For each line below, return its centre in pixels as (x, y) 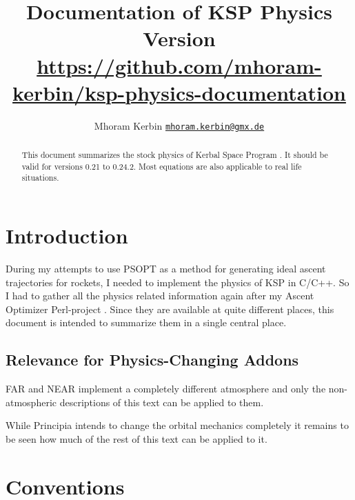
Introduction (67, 236)
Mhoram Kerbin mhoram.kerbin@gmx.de (179, 125)
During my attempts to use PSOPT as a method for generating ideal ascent (166, 269)
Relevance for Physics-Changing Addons (152, 360)
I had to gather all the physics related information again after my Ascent (160, 296)
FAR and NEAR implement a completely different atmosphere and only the (166, 389)
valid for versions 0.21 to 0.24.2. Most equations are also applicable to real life (162, 166)
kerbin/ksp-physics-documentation (179, 92)
